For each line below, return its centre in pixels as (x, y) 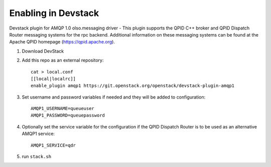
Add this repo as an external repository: (63, 60)
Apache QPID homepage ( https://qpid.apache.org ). (62, 42)
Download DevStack (43, 51)
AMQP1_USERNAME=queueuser (63, 108)
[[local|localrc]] (53, 78)
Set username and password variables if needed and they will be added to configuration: (114, 97)
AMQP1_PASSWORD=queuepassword (68, 115)
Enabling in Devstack (54, 13)
